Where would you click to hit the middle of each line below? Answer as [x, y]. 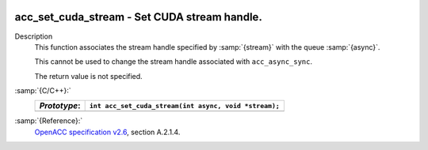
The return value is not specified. [88, 76]
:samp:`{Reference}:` [49, 121]
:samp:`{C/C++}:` [43, 91]
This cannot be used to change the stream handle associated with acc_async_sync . [174, 62]
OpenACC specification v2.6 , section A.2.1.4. [107, 132]
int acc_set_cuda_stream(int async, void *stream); [185, 105]
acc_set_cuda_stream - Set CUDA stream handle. [139, 17]
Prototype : [60, 106]
